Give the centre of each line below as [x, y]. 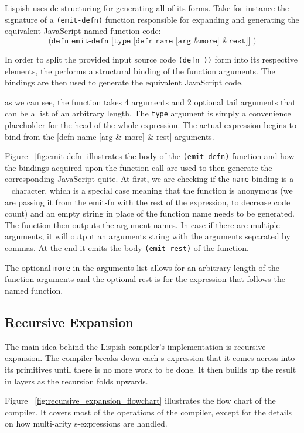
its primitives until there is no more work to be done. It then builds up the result [151, 369]
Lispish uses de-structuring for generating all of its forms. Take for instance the [147, 8]
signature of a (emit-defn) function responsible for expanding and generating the [152, 19]
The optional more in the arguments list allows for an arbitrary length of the [142, 267]
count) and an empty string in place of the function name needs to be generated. [150, 213]
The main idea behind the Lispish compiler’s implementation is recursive [135, 346]
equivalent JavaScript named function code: [83, 31]
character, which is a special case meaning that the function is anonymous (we [152, 190]
